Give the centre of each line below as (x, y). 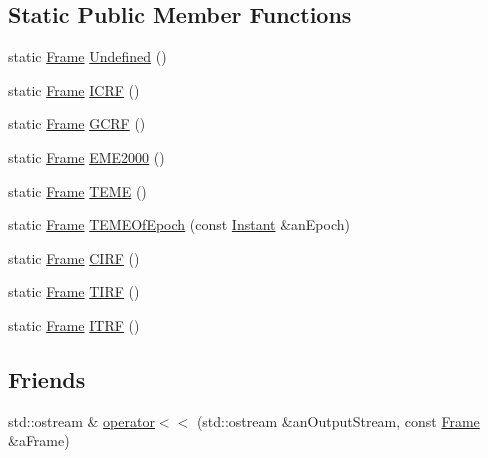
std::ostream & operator (81, 420)
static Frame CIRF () (74, 257)
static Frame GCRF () (77, 123)
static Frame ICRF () (74, 89)
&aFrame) (39, 440)
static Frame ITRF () (74, 324)
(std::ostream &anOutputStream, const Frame (338, 420)
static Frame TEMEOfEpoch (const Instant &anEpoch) (179, 224)
